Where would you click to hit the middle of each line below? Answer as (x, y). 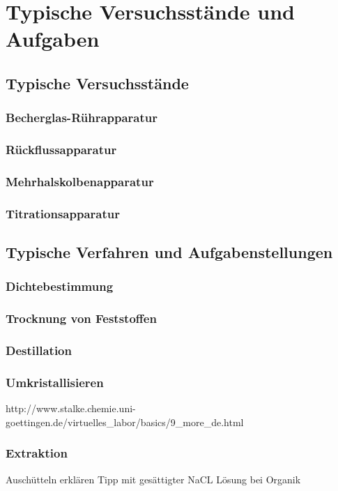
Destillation (39, 350)
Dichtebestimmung (60, 286)
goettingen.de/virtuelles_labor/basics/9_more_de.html (125, 422)
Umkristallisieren (55, 382)
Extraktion (37, 453)
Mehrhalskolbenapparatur (80, 181)
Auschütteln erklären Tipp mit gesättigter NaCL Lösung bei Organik (153, 479)
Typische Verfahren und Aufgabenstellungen (169, 252)
